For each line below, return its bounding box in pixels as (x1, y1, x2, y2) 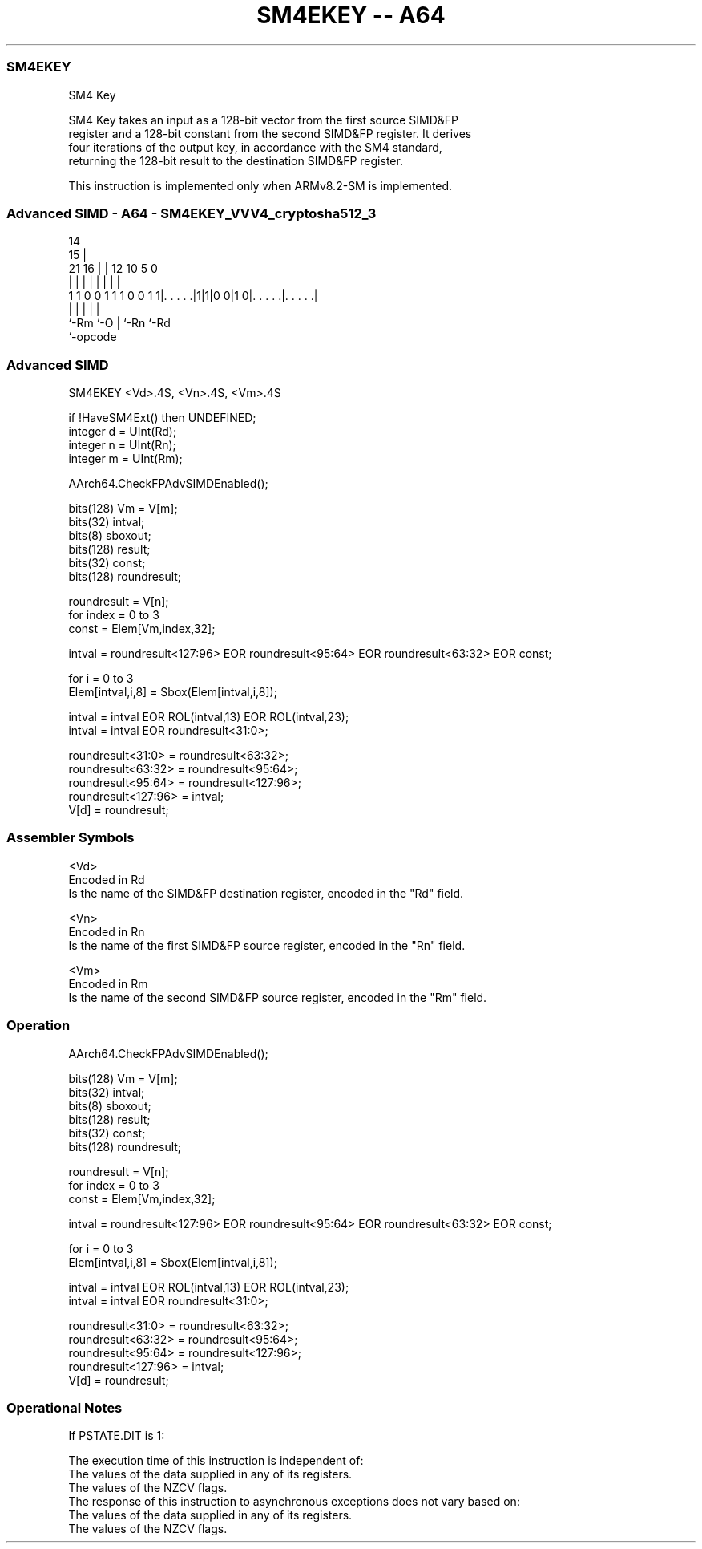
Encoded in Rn (68, 924, 145, 939)
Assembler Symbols (6, 829, 135, 846)
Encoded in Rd (68, 872, 145, 886)
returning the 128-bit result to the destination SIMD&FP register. (68, 153, 403, 168)
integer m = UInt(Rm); (68, 452, 183, 465)
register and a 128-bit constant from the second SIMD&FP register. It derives (68, 126, 472, 140)
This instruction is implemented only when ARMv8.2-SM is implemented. (68, 178, 453, 193)
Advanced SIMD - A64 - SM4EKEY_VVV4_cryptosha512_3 (6, 205, 377, 221)
